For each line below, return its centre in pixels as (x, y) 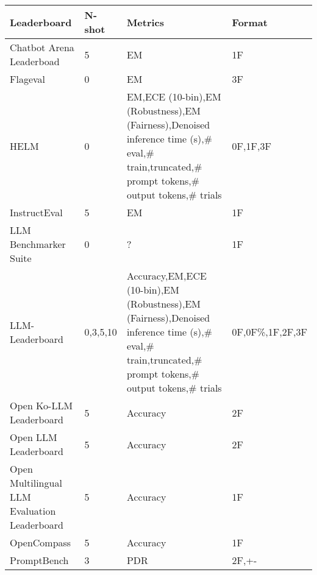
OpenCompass (41, 542)
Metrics (145, 22)
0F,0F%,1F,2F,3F (269, 332)
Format (250, 22)
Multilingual (36, 483)
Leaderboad (35, 61)
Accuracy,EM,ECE (166, 276)
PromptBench (39, 560)
